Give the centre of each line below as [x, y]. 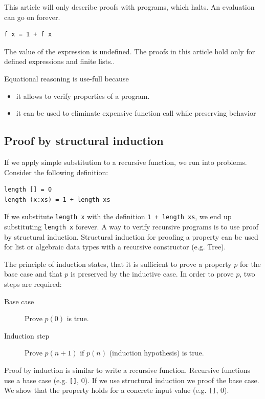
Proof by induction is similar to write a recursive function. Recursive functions [127, 370]
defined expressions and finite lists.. [60, 61]
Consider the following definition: [56, 172]
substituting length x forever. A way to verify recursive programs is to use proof [131, 226]
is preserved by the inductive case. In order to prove [152, 274]
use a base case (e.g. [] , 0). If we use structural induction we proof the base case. [132, 380]
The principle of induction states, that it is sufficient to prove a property [118, 264]
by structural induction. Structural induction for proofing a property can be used [131, 236]
